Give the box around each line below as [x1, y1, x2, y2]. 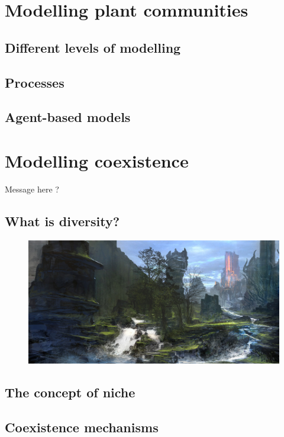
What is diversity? [5, 211, 120, 230]
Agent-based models [5, 108, 131, 126]
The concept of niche [5, 383, 135, 401]
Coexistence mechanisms [5, 417, 159, 436]
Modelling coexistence [5, 148, 189, 172]
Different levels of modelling [5, 38, 181, 56]
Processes [5, 73, 64, 91]
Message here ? [5, 182, 59, 195]
